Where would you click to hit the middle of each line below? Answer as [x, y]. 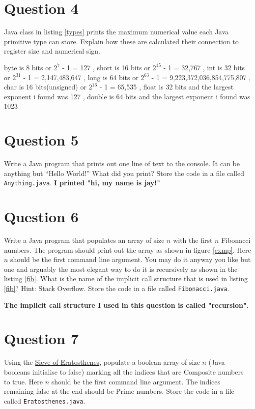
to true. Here [24, 381]
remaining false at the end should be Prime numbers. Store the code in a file [119, 391]
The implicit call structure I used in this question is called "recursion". [127, 305]
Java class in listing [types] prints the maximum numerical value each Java [116, 32]
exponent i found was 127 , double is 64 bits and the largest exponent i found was [127, 96]
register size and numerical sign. [52, 51]
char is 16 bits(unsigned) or [45, 87]
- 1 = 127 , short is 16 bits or [106, 67]
